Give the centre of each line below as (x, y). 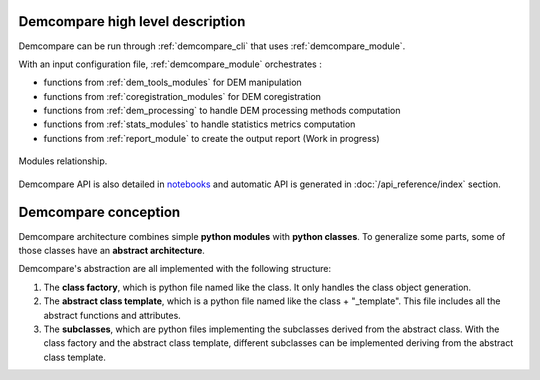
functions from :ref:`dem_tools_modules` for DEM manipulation (172, 82)
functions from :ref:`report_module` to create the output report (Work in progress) (211, 138)
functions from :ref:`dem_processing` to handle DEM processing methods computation (222, 111)
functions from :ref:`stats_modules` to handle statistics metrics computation (199, 124)
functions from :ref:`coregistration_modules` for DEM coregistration (182, 96)
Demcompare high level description (132, 21)
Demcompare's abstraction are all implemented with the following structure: (175, 269)
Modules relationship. (63, 161)
